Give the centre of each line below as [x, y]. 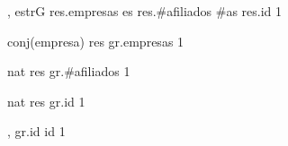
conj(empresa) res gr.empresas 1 [96, 41]
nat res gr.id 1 [46, 101]
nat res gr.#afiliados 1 [69, 71]
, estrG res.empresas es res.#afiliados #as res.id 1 [145, 11]
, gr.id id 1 [36, 131]
